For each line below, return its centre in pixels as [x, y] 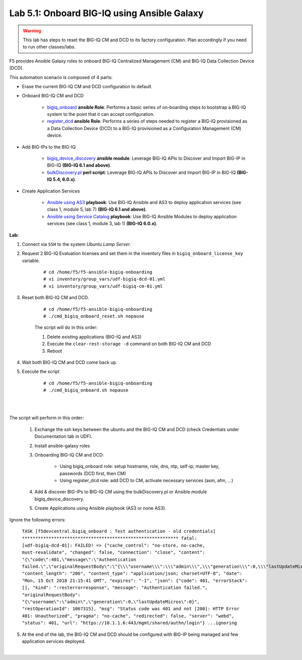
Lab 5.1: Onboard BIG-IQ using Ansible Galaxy [106, 13]
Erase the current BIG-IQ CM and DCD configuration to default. [87, 86]
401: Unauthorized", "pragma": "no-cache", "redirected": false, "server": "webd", [128, 616]
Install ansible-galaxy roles [62, 445]
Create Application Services [51, 191]
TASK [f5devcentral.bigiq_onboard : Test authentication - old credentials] [119, 531]
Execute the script [41, 372]
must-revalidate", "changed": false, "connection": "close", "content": [114, 552]
